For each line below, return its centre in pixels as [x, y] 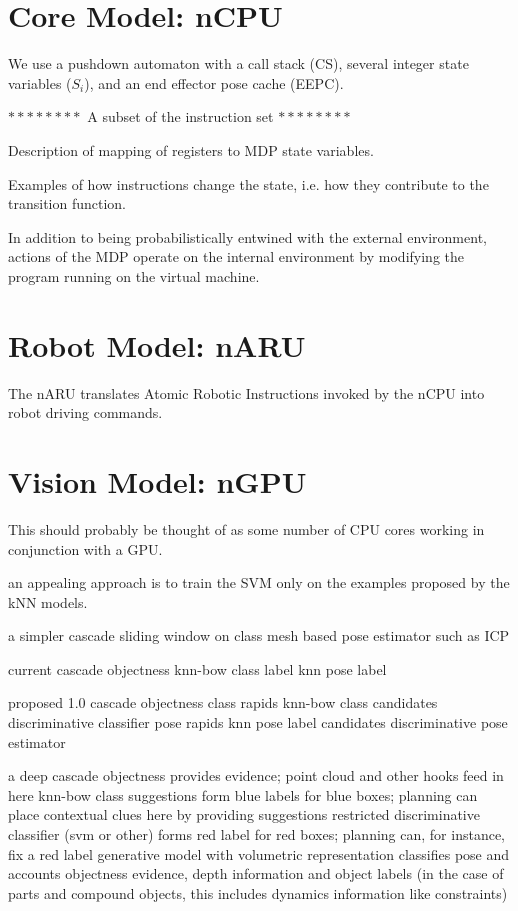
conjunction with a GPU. [85, 548]
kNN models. [48, 601]
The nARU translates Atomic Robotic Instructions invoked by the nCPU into [246, 392]
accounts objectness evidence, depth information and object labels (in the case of [256, 873]
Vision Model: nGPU [157, 480]
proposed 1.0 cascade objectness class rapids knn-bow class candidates [223, 702]
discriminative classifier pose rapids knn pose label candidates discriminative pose [258, 722]
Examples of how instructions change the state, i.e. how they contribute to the [248, 183]
